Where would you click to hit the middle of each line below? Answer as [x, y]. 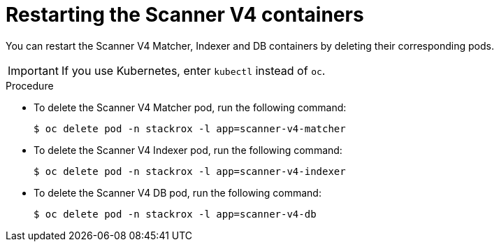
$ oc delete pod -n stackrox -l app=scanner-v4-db [175, 214]
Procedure [30, 85]
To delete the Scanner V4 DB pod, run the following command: [178, 192]
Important [33, 70]
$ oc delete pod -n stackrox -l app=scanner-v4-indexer [190, 171]
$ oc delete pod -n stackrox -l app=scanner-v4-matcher [190, 128]
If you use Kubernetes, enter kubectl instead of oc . [193, 70]
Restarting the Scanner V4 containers [185, 15]
